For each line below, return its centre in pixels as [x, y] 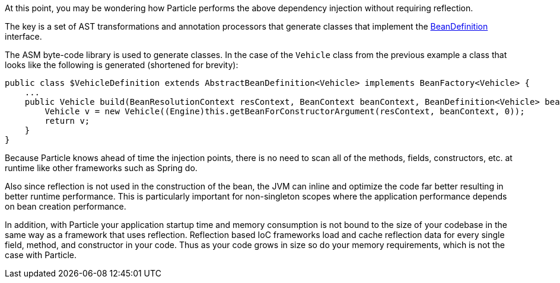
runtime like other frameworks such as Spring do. [101, 168]
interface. [23, 36]
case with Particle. [41, 255]
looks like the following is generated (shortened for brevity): [122, 65]
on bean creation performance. [66, 206]
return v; [67, 121]
